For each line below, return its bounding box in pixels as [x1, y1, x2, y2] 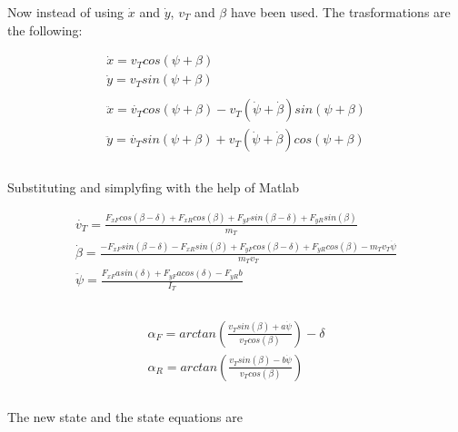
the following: [7, 20, 83, 39]
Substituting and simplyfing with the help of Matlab [7, 178, 300, 197]
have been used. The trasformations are [230, 3, 451, 21]
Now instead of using [7, 3, 124, 21]
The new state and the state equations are [7, 407, 243, 426]
